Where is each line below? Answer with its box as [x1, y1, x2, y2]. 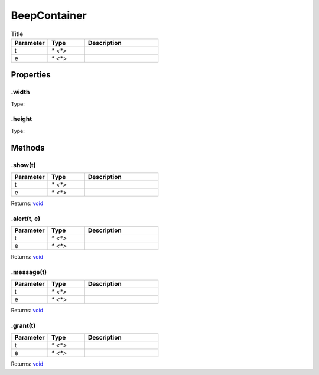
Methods [11, 142, 45, 153]
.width [11, 88, 30, 96]
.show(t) [11, 161, 36, 169]
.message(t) [11, 268, 47, 276]
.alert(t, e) [11, 214, 41, 223]
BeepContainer [11, 9, 87, 22]
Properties [11, 70, 51, 80]
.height [11, 115, 32, 123]
